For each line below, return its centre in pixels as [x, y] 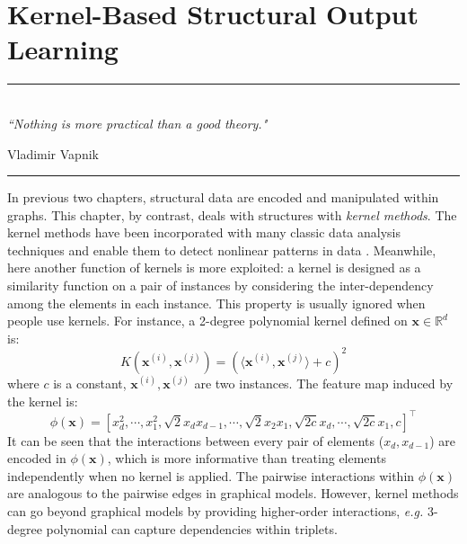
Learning [63, 49]
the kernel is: [43, 401]
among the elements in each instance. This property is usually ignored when [216, 303]
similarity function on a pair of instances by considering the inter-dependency [220, 285]
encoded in [37, 458]
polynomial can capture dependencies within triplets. [192, 528]
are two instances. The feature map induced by [324, 383]
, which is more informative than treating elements [247, 458]
